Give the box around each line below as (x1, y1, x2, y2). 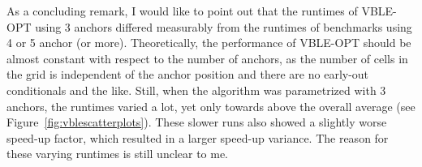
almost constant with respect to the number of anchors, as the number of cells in (6, 49, 408, 66)
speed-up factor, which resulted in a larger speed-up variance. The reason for (6, 129, 389, 146)
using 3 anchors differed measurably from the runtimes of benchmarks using (35, 18, 412, 35)
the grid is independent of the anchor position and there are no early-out (6, 66, 369, 83)
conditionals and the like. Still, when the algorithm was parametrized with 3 (6, 81, 386, 98)
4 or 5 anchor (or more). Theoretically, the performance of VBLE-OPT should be (6, 34, 411, 51)
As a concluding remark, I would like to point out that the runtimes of (6, 2, 358, 19)
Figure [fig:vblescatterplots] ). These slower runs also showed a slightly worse (6, 113, 387, 131)
